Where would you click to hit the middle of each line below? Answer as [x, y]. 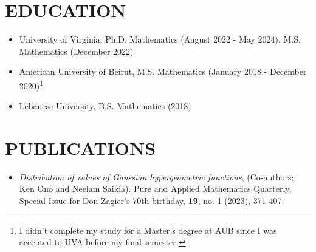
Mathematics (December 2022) [76, 51]
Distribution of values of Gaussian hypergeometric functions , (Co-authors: [156, 176]
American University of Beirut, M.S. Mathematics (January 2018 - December [163, 71]
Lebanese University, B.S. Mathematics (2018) [105, 106]
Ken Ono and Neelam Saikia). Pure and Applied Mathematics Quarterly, [155, 189]
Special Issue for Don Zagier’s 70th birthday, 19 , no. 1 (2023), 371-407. [152, 201]
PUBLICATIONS [81, 147]
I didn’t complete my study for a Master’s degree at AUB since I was [148, 230]
